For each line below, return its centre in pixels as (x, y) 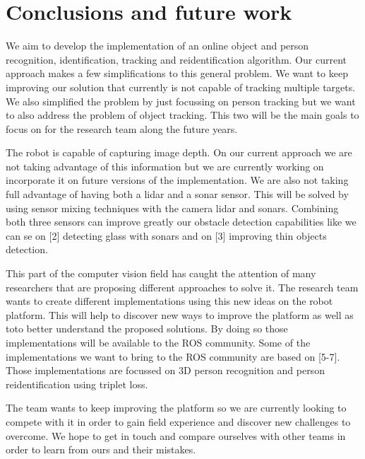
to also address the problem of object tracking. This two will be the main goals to (182, 115)
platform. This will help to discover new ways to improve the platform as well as (180, 314)
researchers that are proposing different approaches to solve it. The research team (182, 287)
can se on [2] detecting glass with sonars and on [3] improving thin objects (166, 235)
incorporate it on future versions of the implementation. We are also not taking (177, 180)
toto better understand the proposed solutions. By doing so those (147, 329)
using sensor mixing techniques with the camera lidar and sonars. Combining (172, 208)
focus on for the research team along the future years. (122, 128)
